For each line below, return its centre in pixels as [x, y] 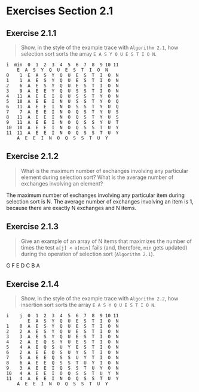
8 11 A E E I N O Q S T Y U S [62, 117]
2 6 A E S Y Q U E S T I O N [62, 86]
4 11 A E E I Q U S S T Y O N [62, 96]
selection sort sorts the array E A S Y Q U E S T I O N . [89, 54]
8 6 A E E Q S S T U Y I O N [62, 363]
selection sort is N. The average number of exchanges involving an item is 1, [100, 201]
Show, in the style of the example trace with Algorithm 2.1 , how [99, 47]
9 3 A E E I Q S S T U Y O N [62, 368]
